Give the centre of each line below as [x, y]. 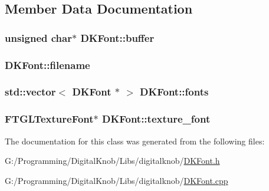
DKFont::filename [47, 65]
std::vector [30, 92]
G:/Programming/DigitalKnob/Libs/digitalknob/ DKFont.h [112, 161]
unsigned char [38, 37]
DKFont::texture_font [156, 119]
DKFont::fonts [174, 92]
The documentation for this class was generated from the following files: [135, 141]
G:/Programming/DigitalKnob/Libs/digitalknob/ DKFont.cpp [117, 180]
